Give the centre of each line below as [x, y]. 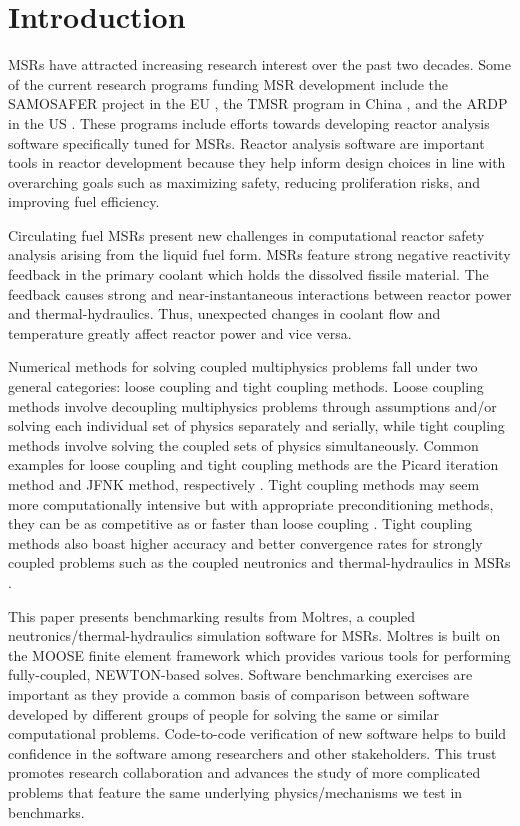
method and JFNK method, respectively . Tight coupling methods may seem [244, 484]
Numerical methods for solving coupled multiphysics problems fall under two [243, 366]
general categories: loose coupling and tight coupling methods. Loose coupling [246, 386]
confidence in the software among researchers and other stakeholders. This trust [252, 752]
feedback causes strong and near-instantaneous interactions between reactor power [260, 293]
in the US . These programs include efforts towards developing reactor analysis [249, 122]
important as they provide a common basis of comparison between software [238, 693]
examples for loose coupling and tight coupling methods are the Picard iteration [253, 464]
